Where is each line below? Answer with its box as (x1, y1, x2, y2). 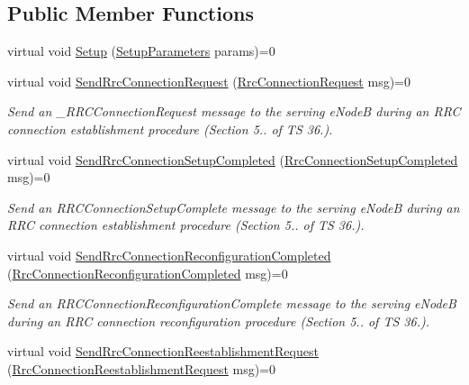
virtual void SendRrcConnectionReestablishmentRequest (7, 342, 319, 361)
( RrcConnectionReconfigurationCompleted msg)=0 (7, 263, 288, 282)
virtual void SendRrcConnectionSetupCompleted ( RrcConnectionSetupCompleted (7, 150, 458, 169)
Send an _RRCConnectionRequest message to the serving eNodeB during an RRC (7, 102, 461, 121)
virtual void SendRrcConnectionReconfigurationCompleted (7, 245, 331, 264)
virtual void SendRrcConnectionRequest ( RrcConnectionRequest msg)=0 (7, 71, 411, 90)
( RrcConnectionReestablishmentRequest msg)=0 (7, 359, 276, 378)
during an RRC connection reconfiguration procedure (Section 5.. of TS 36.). (7, 311, 429, 330)
